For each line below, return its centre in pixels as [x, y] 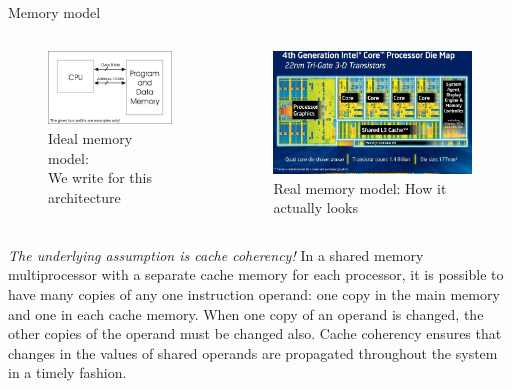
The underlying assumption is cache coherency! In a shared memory [216, 254]
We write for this [100, 177]
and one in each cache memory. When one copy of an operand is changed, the [246, 313]
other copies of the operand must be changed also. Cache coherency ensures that [255, 333]
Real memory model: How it [360, 187]
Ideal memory [90, 137]
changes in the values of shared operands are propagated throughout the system [253, 352]
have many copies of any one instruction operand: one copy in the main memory [254, 294]
